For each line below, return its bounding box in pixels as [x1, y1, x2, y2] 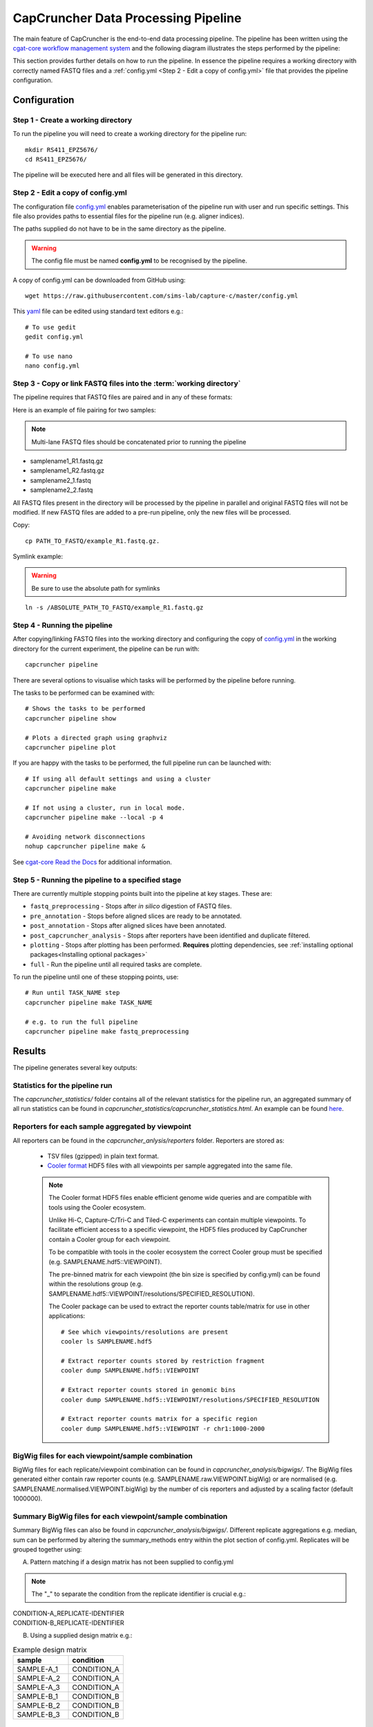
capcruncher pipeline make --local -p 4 [25, 814, 164, 821]
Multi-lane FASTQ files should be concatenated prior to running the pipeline [31, 437, 247, 446]
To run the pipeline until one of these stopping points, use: [12, 973, 179, 981]
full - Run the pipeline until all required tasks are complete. [30, 960, 202, 969]
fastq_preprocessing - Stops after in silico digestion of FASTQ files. [30, 902, 232, 910]
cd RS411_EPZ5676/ [25, 155, 88, 164]
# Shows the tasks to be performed [25, 705, 146, 713]
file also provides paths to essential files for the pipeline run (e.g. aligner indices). [12, 211, 245, 220]
